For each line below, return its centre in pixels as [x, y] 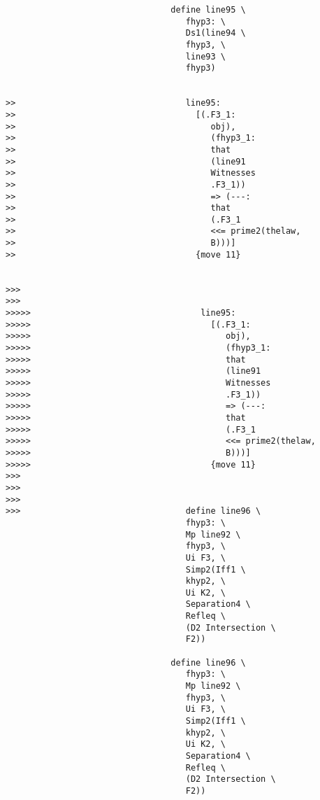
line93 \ [205, 56]
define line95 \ [208, 10]
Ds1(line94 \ [216, 33]
